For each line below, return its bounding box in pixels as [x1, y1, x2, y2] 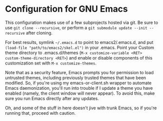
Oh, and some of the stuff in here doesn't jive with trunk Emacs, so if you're [5, 105, 157, 111]
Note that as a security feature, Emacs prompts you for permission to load [5, 69, 154, 75]
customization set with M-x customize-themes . [5, 60, 97, 66]
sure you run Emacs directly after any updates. [5, 95, 99, 101]
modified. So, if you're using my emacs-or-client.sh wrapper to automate [5, 80, 152, 86]
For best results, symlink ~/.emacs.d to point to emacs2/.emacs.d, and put [5, 39, 154, 45]
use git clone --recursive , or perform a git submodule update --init [5, 24, 147, 30]
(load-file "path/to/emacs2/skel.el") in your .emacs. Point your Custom [5, 44, 155, 50]
